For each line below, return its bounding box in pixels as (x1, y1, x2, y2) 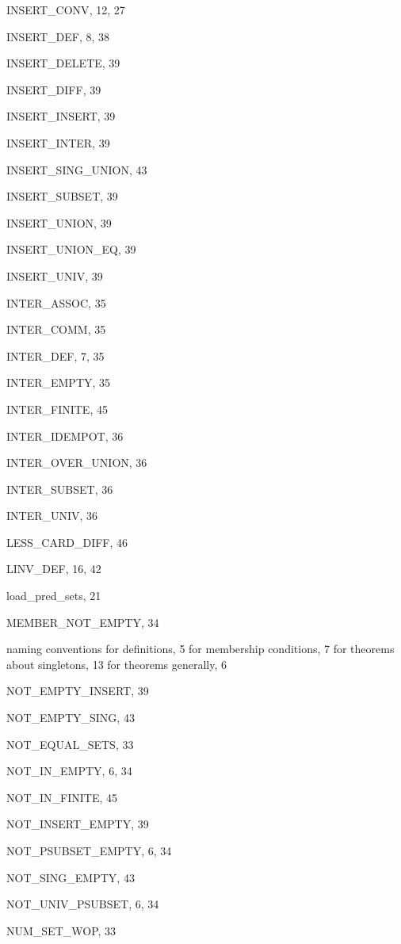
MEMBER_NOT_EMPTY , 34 (6, 613, 159, 630)
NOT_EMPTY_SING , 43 (6, 709, 135, 726)
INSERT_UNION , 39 (6, 214, 112, 231)
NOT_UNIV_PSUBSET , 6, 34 (6, 896, 159, 912)
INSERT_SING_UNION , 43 (6, 161, 147, 178)
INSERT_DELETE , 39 (6, 55, 120, 71)
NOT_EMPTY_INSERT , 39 (6, 682, 149, 699)
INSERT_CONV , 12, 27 (6, 2, 125, 17)
